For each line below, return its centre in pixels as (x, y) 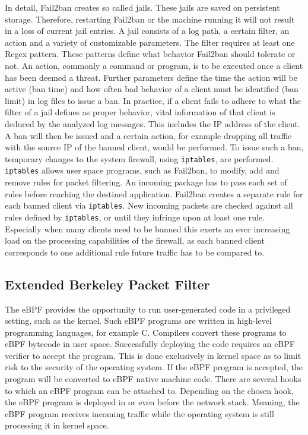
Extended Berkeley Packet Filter (107, 284)
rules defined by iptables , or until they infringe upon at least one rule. (135, 217)
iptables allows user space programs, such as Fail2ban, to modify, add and (142, 170)
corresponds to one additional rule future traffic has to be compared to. (135, 252)
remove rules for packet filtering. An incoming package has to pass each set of (146, 182)
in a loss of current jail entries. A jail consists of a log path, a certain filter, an (147, 31)
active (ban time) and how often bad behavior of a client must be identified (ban (152, 89)
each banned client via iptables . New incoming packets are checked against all (149, 205)
